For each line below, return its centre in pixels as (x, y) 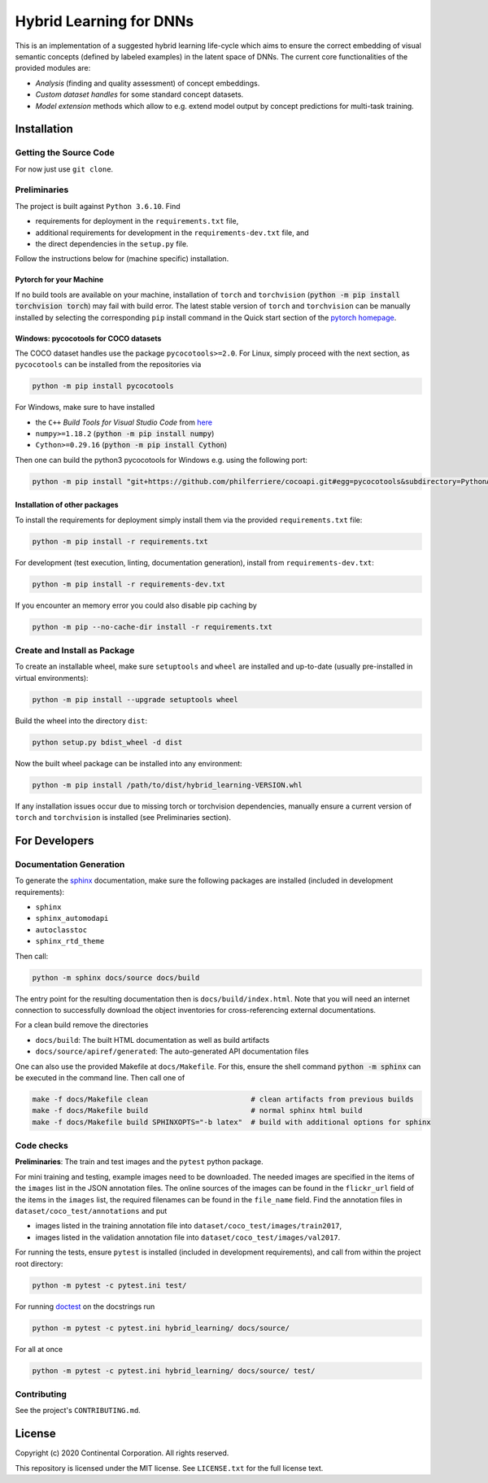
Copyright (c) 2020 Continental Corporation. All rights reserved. (122, 1453)
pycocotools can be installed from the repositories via (108, 364)
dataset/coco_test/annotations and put (91, 1211)
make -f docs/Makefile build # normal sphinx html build (197, 1111)
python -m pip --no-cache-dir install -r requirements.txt (152, 627)
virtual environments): (52, 678)
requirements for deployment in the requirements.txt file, (137, 221)
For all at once (39, 1349)
